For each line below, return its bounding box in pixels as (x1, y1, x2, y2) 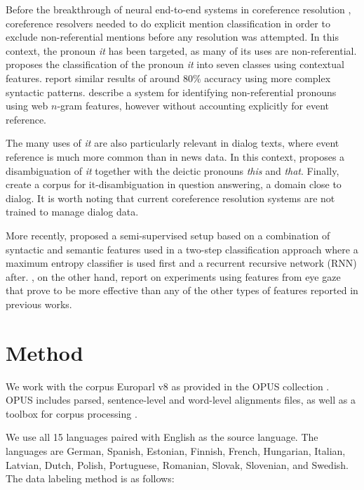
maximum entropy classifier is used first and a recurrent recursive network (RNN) (6, 256, 357, 270)
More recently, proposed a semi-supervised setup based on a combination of (6, 227, 330, 242)
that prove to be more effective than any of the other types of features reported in (6, 283, 358, 298)
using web (6, 98, 48, 113)
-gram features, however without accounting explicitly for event (57, 98, 329, 113)
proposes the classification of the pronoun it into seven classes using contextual (6, 57, 344, 72)
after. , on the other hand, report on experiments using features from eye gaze (6, 269, 341, 284)
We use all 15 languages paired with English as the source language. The (6, 430, 318, 444)
